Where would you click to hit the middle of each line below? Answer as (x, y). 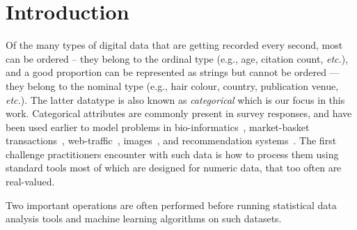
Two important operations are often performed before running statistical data (171, 205)
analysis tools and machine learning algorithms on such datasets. (144, 219)
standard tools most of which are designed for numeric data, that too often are (174, 168)
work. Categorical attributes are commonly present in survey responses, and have (179, 113)
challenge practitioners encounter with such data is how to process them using (172, 154)
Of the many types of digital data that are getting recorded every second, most (174, 45)
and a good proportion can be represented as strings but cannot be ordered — (173, 72)
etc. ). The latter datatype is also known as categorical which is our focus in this (175, 99)
